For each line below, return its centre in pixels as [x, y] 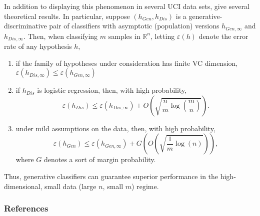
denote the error [223, 36]
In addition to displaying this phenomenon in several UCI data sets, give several [127, 6]
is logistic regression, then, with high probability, [112, 90]
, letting [162, 36]
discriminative [25, 26]
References [26, 208]
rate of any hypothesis [38, 46]
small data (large [70, 186]
